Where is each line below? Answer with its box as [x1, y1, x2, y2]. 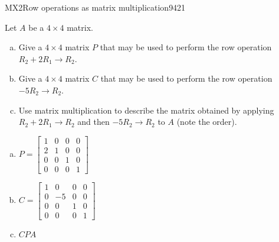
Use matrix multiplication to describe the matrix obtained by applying [18, 104, 274, 116]
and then [77, 115, 110, 128]
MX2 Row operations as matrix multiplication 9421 [5, 1, 186, 13]
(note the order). [176, 115, 237, 128]
